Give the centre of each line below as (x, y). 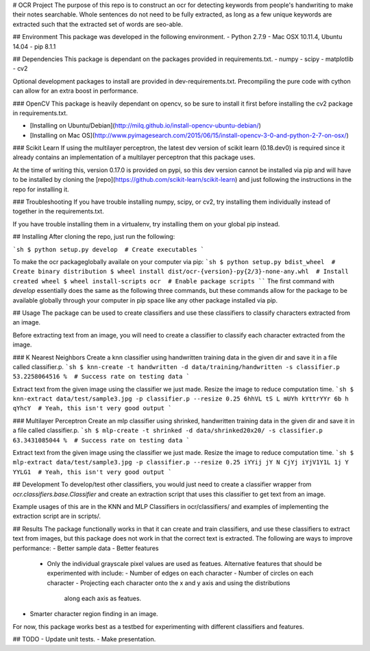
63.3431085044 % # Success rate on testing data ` (101, 440)
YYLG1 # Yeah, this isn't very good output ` (92, 472)
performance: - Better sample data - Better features (86, 548)
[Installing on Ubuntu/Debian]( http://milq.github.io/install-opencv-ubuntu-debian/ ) (146, 126)
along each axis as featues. (103, 599)
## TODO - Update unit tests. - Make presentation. (84, 639)
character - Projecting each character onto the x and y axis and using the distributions (169, 582)
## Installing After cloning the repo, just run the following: (94, 237)
